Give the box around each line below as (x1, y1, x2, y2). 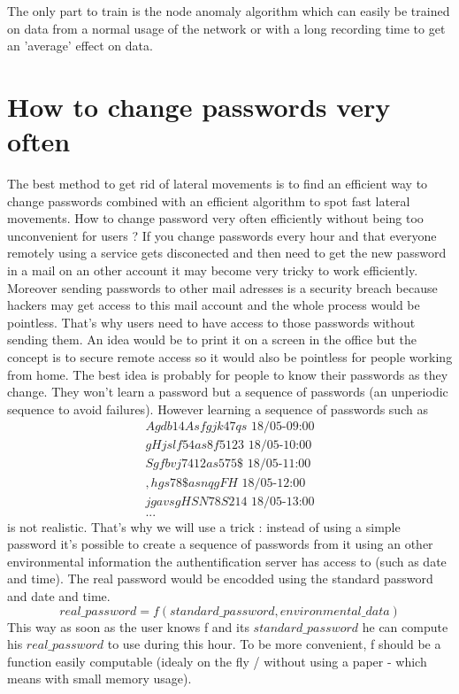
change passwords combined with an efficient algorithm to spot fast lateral (7, 191, 410, 210)
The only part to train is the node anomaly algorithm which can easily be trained (7, 2, 450, 19)
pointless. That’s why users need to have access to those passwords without (7, 312, 416, 331)
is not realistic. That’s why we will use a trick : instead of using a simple (7, 517, 401, 536)
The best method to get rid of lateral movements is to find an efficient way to (7, 174, 428, 193)
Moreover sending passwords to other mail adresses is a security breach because (7, 278, 438, 297)
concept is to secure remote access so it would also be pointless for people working (7, 348, 453, 366)
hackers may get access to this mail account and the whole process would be (7, 296, 420, 314)
